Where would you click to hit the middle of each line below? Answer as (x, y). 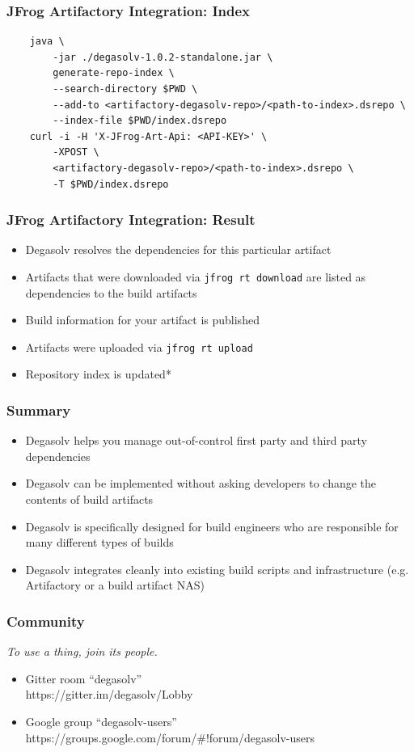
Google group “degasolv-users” (101, 722)
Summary (39, 410)
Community (46, 621)
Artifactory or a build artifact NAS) (115, 585)
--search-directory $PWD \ (125, 89)
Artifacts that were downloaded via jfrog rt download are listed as (196, 276)
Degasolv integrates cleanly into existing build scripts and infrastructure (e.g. (217, 569)
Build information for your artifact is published (142, 320)
